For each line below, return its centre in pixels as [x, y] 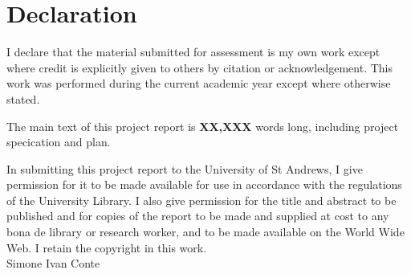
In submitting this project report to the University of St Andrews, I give [185, 168]
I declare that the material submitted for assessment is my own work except [193, 52]
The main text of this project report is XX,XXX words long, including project [203, 126]
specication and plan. [59, 142]
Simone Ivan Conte [53, 263]
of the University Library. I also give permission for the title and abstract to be [201, 200]
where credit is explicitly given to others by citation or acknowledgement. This [200, 67]
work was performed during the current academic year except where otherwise [199, 83]
